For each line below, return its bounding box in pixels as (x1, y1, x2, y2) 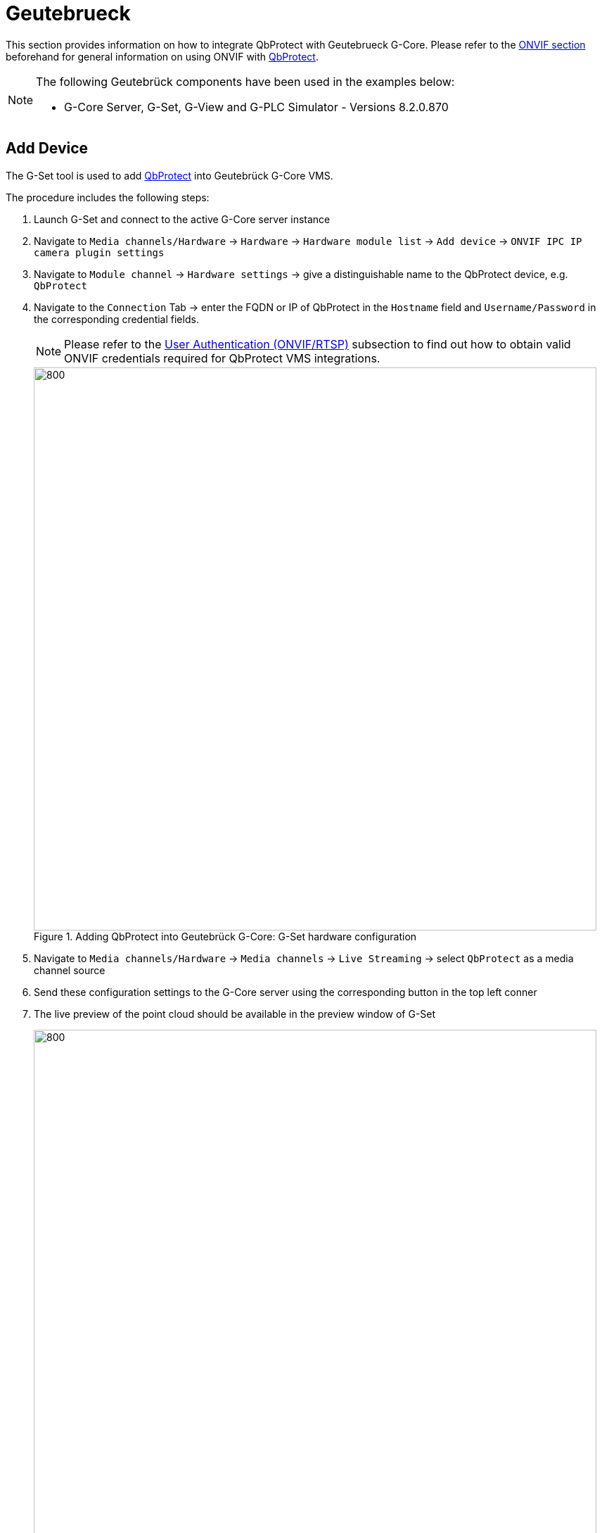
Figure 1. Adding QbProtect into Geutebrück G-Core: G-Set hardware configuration (34, 930, 417, 942)
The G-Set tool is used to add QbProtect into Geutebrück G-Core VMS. (6, 169, 333, 182)
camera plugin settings (34, 246, 165, 258)
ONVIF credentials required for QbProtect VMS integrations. (64, 351, 380, 365)
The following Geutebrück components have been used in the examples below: (36, 74, 455, 89)
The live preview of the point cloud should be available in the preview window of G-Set (34, 1007, 436, 1020)
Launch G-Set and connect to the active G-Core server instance (34, 213, 331, 225)
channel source (34, 964, 105, 976)
